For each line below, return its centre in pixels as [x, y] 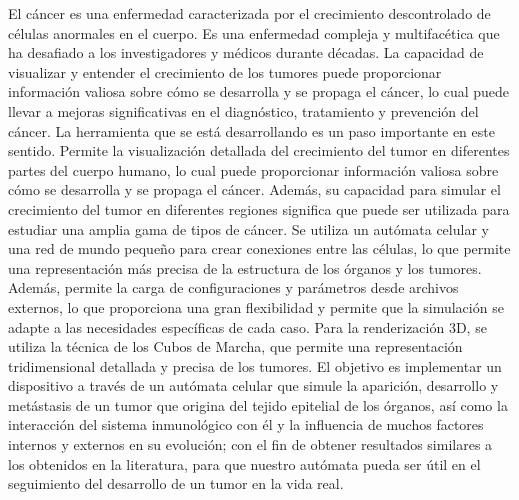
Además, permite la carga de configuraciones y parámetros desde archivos [233, 287]
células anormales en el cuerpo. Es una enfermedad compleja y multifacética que [254, 32]
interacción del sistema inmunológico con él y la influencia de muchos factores [246, 424]
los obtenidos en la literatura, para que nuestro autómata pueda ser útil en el [244, 463]
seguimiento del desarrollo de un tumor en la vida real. [176, 483]
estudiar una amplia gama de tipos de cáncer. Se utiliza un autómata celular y [248, 228]
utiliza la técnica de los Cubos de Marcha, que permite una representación [235, 346]
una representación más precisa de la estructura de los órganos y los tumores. [245, 267]
